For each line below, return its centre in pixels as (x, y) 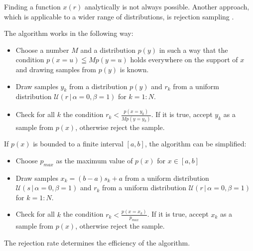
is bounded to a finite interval (78, 144)
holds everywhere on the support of (184, 60)
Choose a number (42, 50)
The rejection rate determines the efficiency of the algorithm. (97, 243)
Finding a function (32, 6)
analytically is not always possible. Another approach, (167, 6)
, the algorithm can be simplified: (195, 144)
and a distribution (108, 50)
